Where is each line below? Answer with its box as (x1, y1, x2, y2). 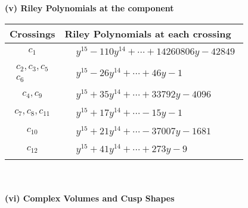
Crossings (10, 26, 55, 40)
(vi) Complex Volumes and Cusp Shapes (5, 191, 175, 204)
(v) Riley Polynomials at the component (5, 2, 174, 14)
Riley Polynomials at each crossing (64, 26, 231, 40)
